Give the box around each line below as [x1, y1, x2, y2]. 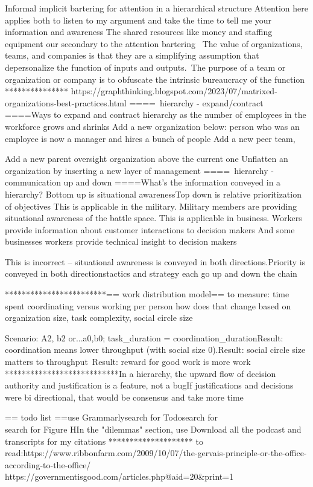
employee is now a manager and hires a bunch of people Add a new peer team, [5, 132, 296, 144]
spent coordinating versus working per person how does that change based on [5, 299, 291, 312]
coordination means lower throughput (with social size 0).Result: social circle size [5, 343, 306, 356]
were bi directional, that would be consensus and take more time [5, 390, 244, 403]
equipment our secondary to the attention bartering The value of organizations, [5, 37, 303, 50]
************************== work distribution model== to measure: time [5, 288, 289, 300]
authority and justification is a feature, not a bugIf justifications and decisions [5, 379, 294, 392]
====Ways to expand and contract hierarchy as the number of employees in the [5, 108, 306, 121]
